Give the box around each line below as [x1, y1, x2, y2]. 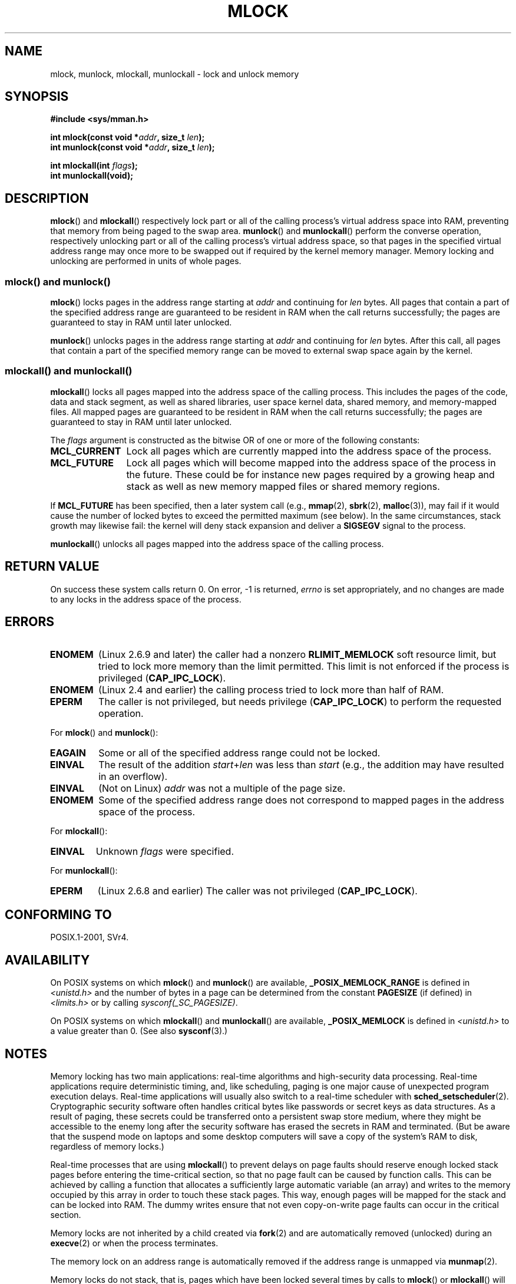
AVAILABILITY [5, 952, 90, 967]
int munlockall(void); [50, 170, 133, 181]
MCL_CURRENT [50, 445, 121, 457]
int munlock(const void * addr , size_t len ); [50, 142, 215, 153]
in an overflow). [98, 771, 168, 783]
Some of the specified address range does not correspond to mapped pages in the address [98, 794, 505, 806]
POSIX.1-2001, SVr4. [50, 932, 129, 943]
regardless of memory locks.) [50, 1141, 164, 1151]
